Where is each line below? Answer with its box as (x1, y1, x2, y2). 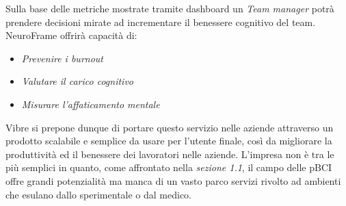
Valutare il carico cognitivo (21, 74, 134, 88)
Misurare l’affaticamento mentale (21, 96, 160, 111)
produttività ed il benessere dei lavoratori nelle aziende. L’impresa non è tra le (5, 146, 334, 161)
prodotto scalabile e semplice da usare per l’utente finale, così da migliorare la (5, 133, 332, 148)
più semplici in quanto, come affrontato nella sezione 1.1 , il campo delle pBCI (5, 160, 332, 175)
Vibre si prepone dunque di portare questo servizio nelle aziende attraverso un (5, 120, 334, 134)
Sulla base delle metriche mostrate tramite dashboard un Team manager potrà (5, 1, 334, 15)
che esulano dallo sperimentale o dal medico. (5, 187, 192, 201)
